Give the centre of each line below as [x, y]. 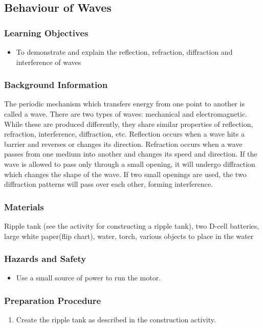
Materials [24, 206]
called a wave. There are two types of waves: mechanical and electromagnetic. [126, 114]
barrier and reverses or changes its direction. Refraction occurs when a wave [123, 144]
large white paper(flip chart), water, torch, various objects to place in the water [129, 236]
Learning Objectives [46, 32]
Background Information [56, 85]
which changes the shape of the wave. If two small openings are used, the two [125, 174]
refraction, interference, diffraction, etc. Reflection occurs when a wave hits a [124, 134]
